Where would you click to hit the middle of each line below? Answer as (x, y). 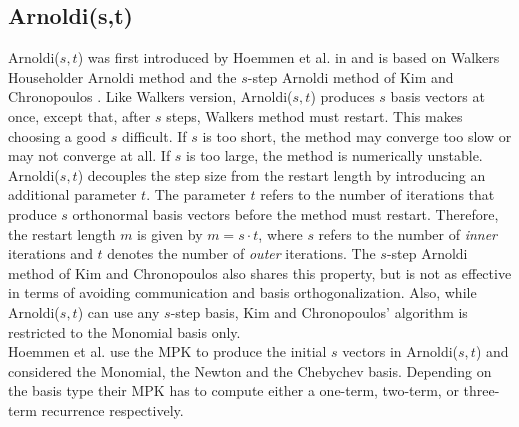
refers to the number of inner (408, 233)
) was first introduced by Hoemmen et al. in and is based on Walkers (288, 57)
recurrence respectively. (112, 409)
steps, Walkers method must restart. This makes (314, 115)
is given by (170, 233)
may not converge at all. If (89, 155)
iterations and (50, 253)
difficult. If (154, 135)
